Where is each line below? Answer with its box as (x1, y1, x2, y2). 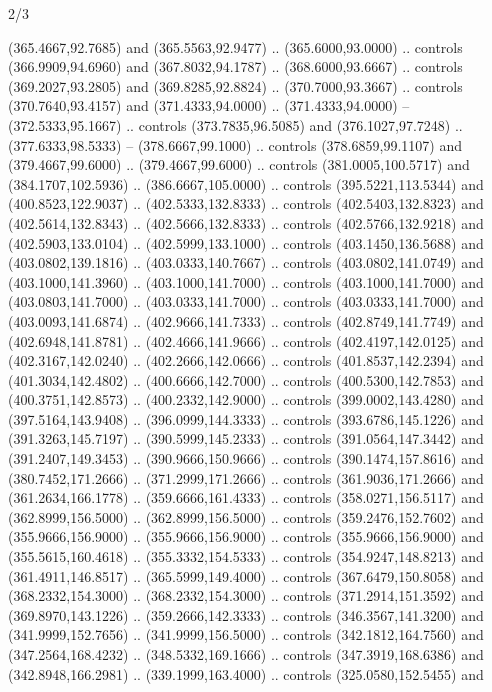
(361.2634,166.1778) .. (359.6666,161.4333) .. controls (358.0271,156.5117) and (8, 487, 484, 508)
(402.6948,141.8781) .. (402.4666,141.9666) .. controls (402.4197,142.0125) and (8, 330, 484, 351)
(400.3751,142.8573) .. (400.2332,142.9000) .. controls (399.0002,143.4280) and (8, 389, 484, 410)
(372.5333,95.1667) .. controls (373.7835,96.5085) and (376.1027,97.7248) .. (8, 114, 463, 135)
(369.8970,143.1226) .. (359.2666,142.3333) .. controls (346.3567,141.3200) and (8, 604, 484, 625)
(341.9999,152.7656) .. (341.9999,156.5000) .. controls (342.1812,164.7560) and (8, 624, 484, 645)
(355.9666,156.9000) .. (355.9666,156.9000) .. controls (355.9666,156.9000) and (8, 526, 484, 547)
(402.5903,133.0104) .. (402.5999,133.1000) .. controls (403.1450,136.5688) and (8, 232, 484, 253)
